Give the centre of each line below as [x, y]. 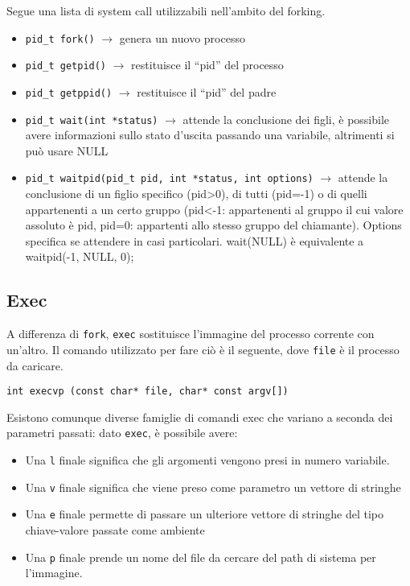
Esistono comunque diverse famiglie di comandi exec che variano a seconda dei [200, 417]
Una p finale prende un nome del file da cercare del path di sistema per [201, 557]
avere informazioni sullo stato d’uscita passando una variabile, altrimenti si [210, 135]
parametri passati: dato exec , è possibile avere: [122, 433]
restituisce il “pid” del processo [207, 65]
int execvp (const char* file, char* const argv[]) [148, 392]
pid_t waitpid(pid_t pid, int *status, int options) [169, 179]
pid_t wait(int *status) [92, 120]
